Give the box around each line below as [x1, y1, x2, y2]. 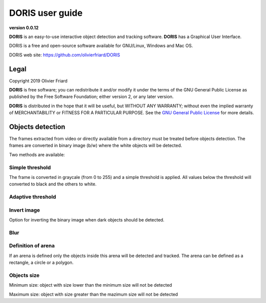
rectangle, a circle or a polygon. [9, 260, 74, 265]
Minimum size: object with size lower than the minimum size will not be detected [9, 282, 172, 288]
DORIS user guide [9, 7, 83, 18]
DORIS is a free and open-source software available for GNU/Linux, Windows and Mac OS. [9, 43, 193, 49]
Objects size [9, 272, 40, 279]
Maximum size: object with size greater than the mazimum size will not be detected [9, 291, 178, 297]
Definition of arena [9, 242, 55, 249]
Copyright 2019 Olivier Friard [9, 78, 67, 84]
